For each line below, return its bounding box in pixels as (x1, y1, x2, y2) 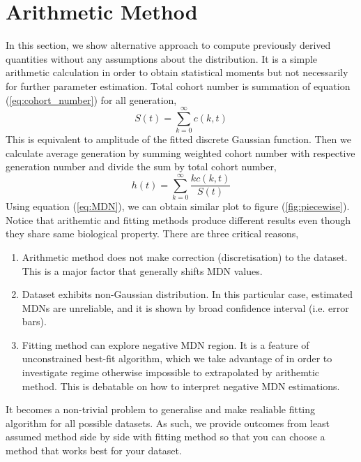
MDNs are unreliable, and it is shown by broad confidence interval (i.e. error (22, 300, 349, 315)
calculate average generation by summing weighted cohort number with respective (6, 145, 355, 160)
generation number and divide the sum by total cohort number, (6, 159, 277, 174)
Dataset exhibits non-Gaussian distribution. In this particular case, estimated (22, 287, 353, 301)
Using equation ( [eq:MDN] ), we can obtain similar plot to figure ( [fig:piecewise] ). (6, 199, 350, 214)
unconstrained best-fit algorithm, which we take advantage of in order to (22, 351, 332, 366)
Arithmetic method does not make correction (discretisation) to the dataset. (22, 249, 348, 264)
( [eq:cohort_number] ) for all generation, (6, 92, 177, 107)
